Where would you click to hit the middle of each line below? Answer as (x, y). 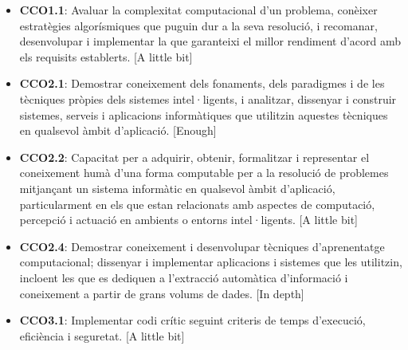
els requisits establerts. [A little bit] (106, 56)
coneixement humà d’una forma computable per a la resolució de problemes (204, 173)
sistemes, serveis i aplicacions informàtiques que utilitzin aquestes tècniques (204, 114)
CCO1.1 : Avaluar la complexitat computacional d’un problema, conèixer (198, 10)
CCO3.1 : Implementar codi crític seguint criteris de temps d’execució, (192, 320)
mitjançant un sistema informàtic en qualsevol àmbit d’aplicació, (177, 188)
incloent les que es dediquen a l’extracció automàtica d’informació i (184, 277)
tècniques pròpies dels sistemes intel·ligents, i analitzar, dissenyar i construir (208, 98)
